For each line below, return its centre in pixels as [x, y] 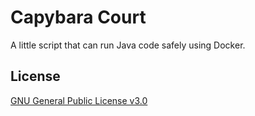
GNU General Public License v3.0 [79, 100]
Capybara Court [78, 17]
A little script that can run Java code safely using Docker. [128, 45]
